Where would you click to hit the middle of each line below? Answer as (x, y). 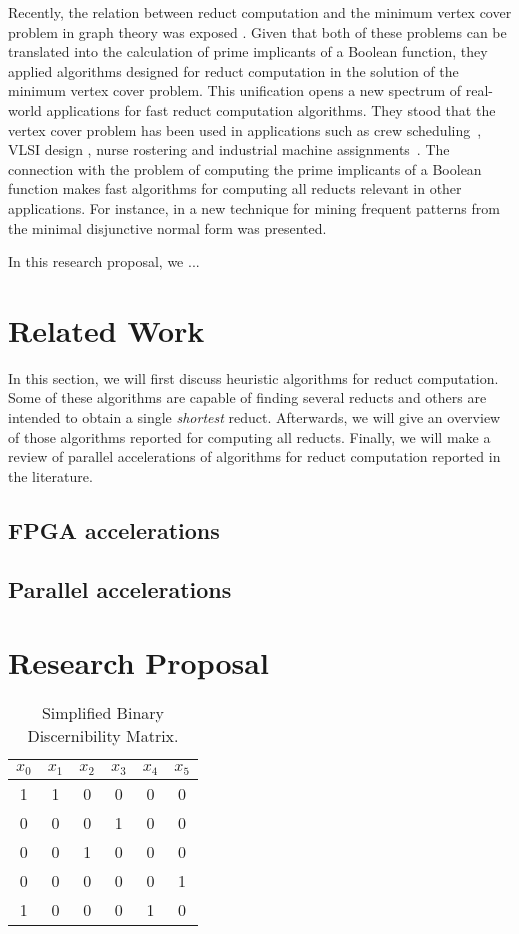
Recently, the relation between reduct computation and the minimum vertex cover (260, 12)
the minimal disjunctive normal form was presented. (167, 227)
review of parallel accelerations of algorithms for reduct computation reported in (254, 456)
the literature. (50, 475)
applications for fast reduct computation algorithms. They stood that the (271, 109)
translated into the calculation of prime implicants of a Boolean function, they (248, 51)
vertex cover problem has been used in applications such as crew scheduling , (245, 129)
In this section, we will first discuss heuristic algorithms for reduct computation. (253, 377)
